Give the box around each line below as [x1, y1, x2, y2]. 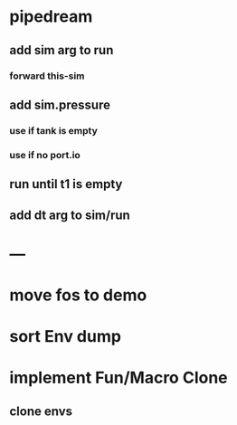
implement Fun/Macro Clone [9, 368, 228, 388]
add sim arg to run [9, 42, 114, 58]
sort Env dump [9, 326, 122, 347]
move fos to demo [9, 285, 147, 305]
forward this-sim [9, 70, 85, 82]
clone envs [9, 403, 73, 419]
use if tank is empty [9, 124, 98, 137]
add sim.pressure [9, 97, 111, 112]
